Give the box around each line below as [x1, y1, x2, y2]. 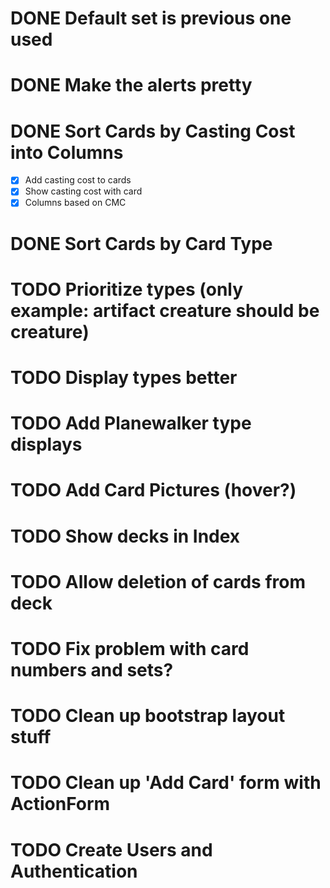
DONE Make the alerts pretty [10, 74, 253, 97]
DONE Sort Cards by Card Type [10, 232, 273, 255]
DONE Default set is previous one [10, 7, 292, 30]
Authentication [10, 860, 138, 882]
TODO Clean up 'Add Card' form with [10, 772, 322, 794]
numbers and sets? [10, 659, 174, 681]
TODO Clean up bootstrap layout [10, 705, 286, 727]
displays [10, 433, 83, 456]
